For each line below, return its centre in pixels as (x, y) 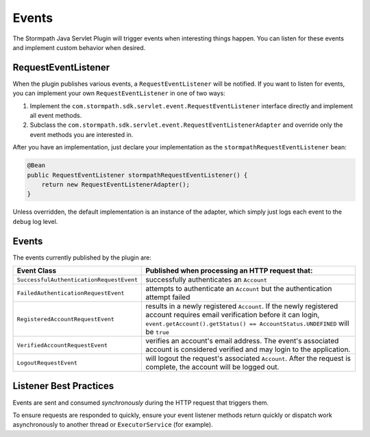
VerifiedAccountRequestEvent (62, 345)
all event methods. (56, 116)
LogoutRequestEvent (47, 363)
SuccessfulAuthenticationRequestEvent (77, 280)
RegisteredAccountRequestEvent (65, 319)
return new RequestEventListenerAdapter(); (115, 184)
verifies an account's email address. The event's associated (242, 341)
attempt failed (168, 297)
